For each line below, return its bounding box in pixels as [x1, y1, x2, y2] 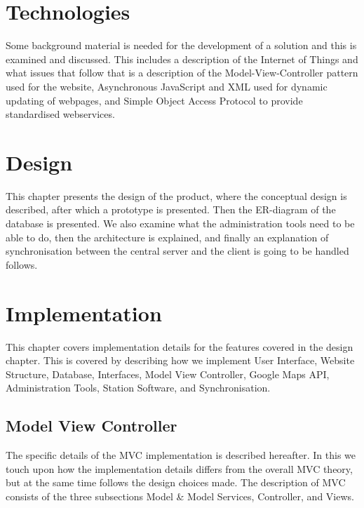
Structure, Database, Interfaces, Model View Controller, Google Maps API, [6, 366, 330, 381]
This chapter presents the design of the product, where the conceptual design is [6, 188, 347, 203]
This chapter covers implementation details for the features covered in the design [6, 339, 353, 354]
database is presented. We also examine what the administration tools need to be [6, 216, 355, 230]
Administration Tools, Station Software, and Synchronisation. [6, 380, 271, 395]
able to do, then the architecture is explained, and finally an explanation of [6, 229, 329, 244]
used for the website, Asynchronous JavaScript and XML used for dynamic [6, 79, 328, 93]
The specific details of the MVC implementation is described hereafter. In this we [6, 448, 356, 462]
